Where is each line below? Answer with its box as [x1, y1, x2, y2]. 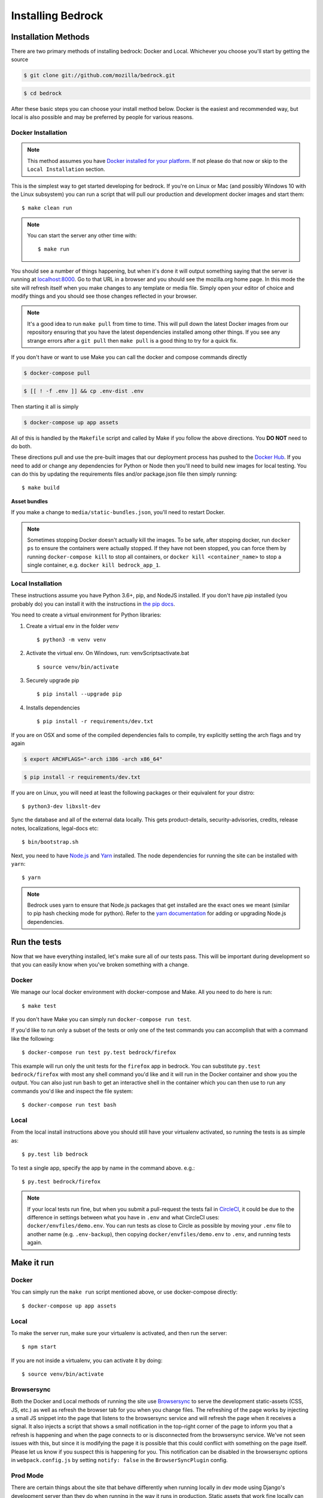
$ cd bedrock [23, 90, 62, 97]
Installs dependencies [26, 704, 80, 711]
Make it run [11, 1258, 54, 1268]
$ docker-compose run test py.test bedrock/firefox [22, 1049, 176, 1056]
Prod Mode [11, 1471, 44, 1479]
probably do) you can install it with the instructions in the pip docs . [11, 600, 176, 608]
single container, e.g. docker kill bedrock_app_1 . [27, 561, 161, 569]
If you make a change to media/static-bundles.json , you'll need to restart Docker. [11, 509, 226, 516]
